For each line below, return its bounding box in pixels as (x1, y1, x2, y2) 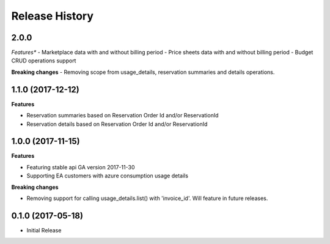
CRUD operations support (11, 57, 76, 64)
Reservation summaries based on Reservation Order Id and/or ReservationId (26, 112, 219, 119)
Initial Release (26, 226, 62, 234)
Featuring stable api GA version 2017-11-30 (26, 163, 135, 171)
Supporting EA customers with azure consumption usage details (26, 172, 189, 180)
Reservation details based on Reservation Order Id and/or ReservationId (26, 120, 208, 128)
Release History (11, 9, 94, 23)
